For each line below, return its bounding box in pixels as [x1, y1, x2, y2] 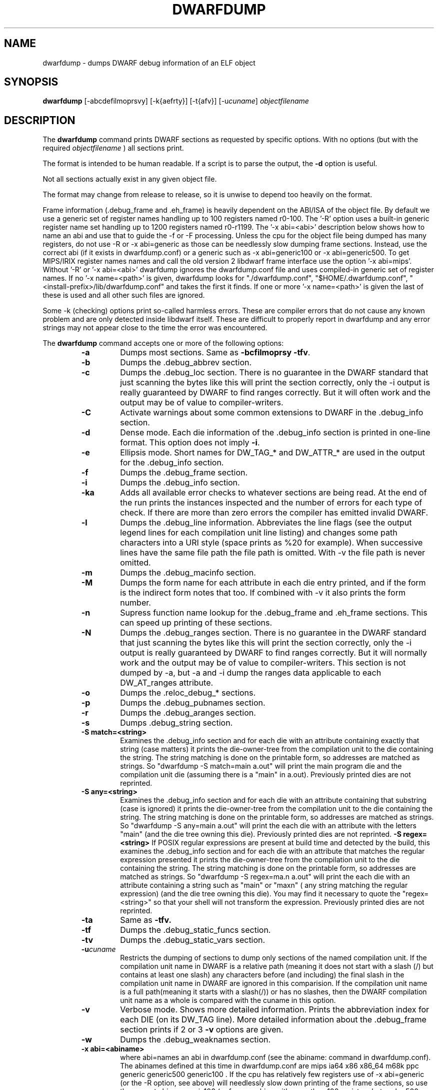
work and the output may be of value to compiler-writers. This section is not [120, 658, 406, 668]
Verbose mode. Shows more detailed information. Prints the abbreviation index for [120, 1004, 429, 1015]
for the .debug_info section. [120, 457, 224, 468]
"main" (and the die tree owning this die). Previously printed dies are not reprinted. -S [120, 830, 401, 839]
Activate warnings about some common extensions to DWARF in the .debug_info [120, 407, 423, 418]
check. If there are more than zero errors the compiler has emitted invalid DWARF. [120, 507, 428, 518]
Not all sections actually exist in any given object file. [42, 175, 217, 184]
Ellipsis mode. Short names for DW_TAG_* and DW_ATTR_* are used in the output [120, 447, 425, 458]
